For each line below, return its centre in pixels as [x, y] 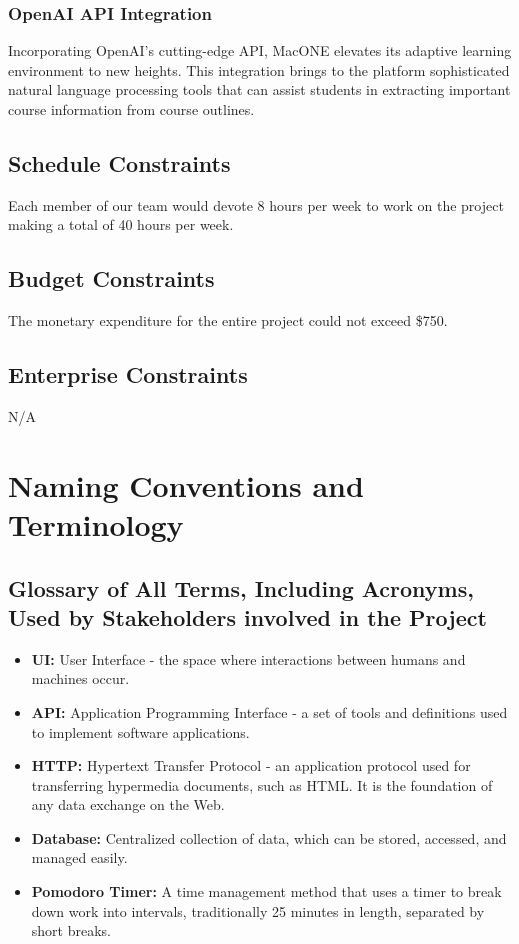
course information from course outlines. [131, 109]
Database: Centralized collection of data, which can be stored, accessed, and [269, 837]
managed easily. [79, 857]
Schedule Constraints [119, 162]
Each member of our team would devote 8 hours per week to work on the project [256, 204]
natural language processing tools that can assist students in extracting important [259, 89]
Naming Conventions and [186, 484]
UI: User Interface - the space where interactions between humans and [248, 658]
